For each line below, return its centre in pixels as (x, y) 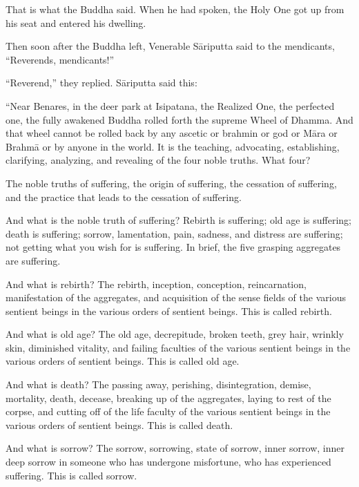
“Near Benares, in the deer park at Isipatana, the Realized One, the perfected (170, 105)
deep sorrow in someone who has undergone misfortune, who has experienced (168, 462)
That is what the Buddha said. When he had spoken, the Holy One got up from (175, 9)
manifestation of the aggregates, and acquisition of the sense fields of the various (176, 297)
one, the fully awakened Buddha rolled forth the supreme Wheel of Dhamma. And (179, 119)
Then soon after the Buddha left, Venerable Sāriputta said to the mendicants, (170, 46)
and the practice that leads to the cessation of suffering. (124, 197)
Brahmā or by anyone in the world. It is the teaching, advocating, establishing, (173, 146)
